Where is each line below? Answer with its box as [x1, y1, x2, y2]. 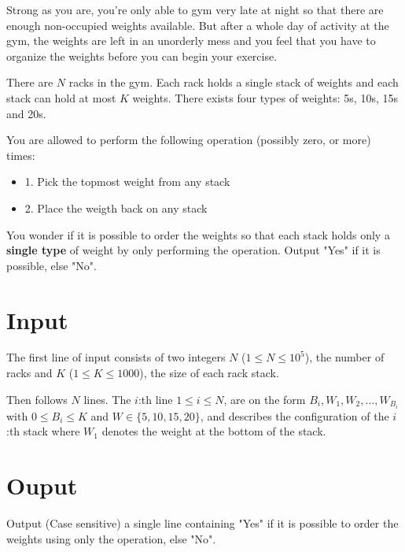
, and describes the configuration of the [200, 407, 389, 424]
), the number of [304, 349, 385, 365]
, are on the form [223, 391, 306, 407]
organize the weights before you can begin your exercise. [6, 47, 278, 64]
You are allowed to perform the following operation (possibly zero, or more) [6, 132, 371, 148]
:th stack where [6, 423, 80, 439]
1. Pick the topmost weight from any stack [24, 173, 230, 190]
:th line [138, 391, 173, 407]
